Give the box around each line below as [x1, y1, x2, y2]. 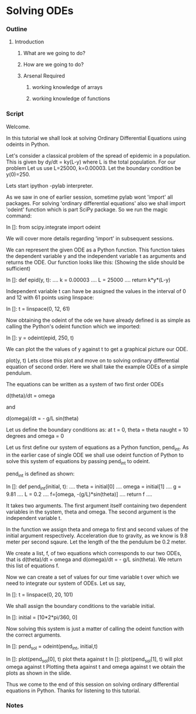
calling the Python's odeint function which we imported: [6, 322, 141, 329]
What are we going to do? [23, 50, 86, 57]
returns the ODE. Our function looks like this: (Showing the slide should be [6, 259, 185, 266]
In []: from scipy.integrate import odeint [6, 223, 101, 230]
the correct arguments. [6, 631, 61, 638]
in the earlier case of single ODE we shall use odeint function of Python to [6, 451, 184, 458]
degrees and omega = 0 [6, 432, 64, 439]
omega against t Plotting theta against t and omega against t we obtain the [6, 663, 185, 670]
